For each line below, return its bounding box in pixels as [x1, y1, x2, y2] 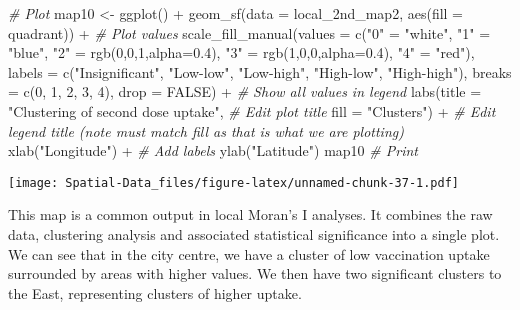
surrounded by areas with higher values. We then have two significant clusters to [8, 263, 502, 284]
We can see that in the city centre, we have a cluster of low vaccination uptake [8, 243, 490, 264]
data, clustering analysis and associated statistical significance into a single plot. [8, 224, 500, 244]
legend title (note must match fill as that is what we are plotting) [8, 120, 404, 141]
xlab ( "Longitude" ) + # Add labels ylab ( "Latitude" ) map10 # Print [8, 140, 418, 161]
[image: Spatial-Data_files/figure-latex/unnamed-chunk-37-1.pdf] [8, 175, 460, 190]
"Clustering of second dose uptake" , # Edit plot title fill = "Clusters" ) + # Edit [8, 100, 496, 121]
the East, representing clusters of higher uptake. [8, 282, 302, 303]
